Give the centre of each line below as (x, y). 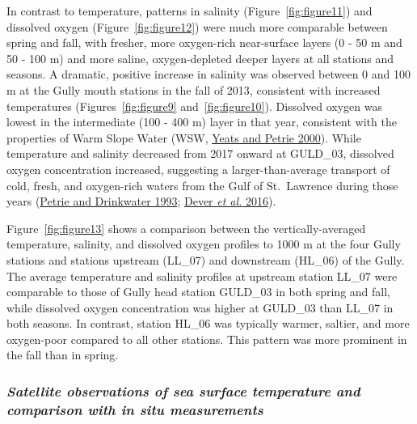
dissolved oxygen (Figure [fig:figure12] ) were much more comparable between (197, 26)
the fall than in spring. (63, 355)
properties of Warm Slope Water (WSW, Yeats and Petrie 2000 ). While (184, 137)
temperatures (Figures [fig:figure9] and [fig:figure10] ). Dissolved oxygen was (194, 106)
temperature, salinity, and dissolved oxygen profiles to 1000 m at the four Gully (204, 244)
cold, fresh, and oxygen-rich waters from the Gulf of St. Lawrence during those (202, 185)
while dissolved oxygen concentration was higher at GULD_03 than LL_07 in (200, 307)
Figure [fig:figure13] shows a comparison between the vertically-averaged (186, 228)
